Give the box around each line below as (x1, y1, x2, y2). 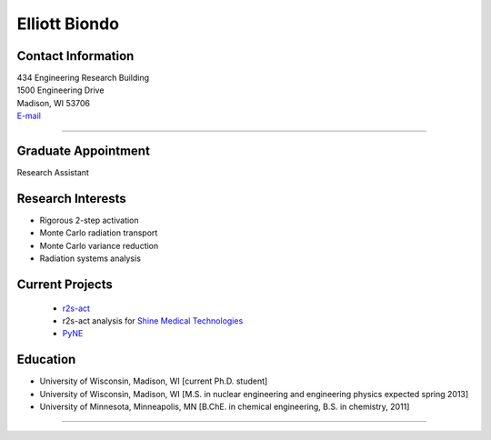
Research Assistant (16, 167, 90, 178)
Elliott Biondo (16, 14, 120, 34)
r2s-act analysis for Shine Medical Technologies (62, 315, 244, 326)
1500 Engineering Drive (16, 85, 105, 95)
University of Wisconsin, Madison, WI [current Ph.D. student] (39, 375, 268, 386)
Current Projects (16, 277, 113, 293)
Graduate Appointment (16, 144, 150, 159)
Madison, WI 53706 (16, 97, 91, 108)
